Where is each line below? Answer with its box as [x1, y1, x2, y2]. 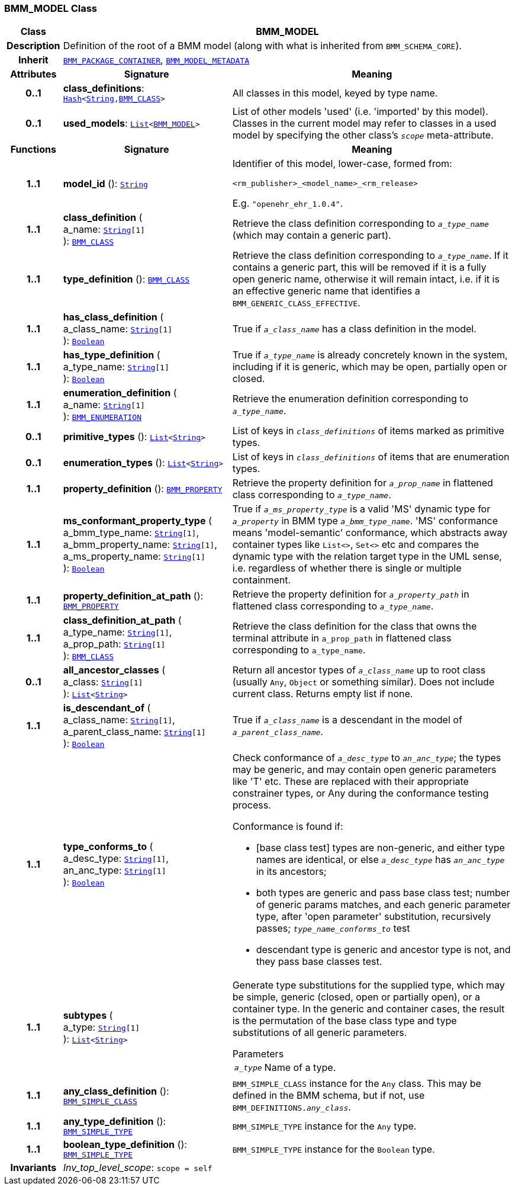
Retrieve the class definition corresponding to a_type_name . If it [232, 249, 508, 262]
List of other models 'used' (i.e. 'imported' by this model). [232, 105, 488, 118]
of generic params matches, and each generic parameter [256, 899, 511, 911]
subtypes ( [63, 1009, 113, 1022]
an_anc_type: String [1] [63, 864, 166, 877]
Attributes [10, 68, 57, 81]
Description [7, 40, 60, 52]
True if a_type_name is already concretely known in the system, [232, 349, 508, 361]
